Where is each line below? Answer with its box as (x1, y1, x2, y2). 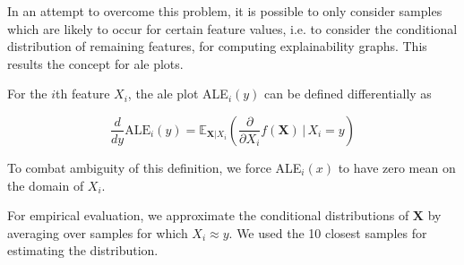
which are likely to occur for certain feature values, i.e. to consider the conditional (7, 19, 458, 38)
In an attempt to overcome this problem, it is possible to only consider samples (7, 2, 443, 20)
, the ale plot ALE (127, 84, 228, 103)
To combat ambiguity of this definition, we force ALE (7, 158, 302, 176)
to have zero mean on (338, 158, 456, 176)
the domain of (7, 175, 84, 194)
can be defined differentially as (264, 84, 432, 103)
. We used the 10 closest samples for (228, 223, 427, 242)
